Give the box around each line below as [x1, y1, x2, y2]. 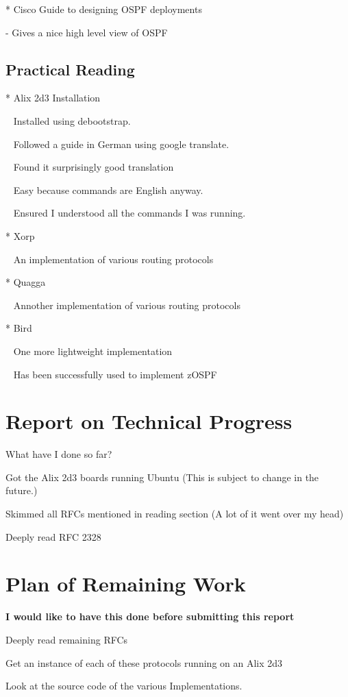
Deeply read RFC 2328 [5, 529, 101, 543]
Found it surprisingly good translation [13, 160, 174, 174]
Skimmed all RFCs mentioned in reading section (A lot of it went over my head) [5, 506, 344, 521]
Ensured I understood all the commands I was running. [13, 206, 246, 220]
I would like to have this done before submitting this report [5, 609, 295, 624]
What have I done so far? [5, 447, 112, 461]
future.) [5, 483, 38, 498]
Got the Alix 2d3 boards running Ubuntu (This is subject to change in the [5, 469, 319, 484]
